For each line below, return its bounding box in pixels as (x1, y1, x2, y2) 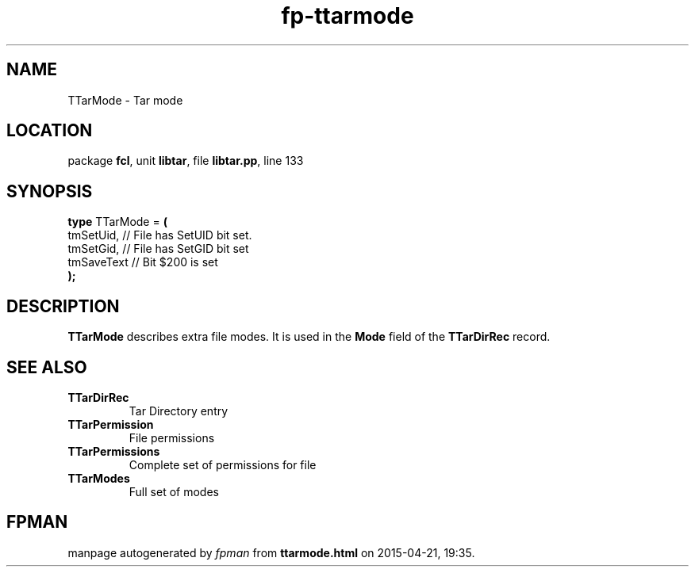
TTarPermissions (67, 444, 160, 458)
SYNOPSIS (6, 181, 93, 201)
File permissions (129, 430, 215, 445)
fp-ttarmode (281, 2, 414, 29)
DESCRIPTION (6, 296, 120, 316)
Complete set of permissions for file (129, 457, 317, 472)
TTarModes (67, 471, 130, 485)
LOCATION (6, 120, 93, 141)
